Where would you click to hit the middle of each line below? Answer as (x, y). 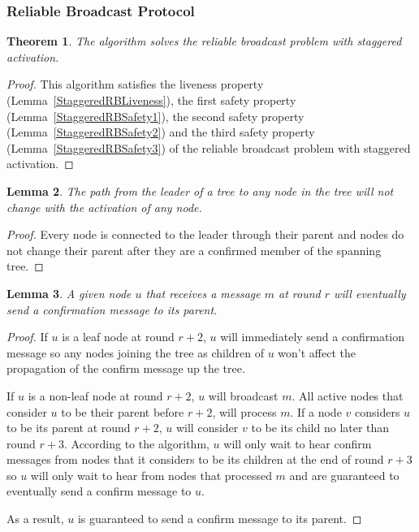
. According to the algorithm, (136, 443)
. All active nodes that (348, 395)
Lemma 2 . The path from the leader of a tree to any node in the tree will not (200, 190)
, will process (244, 411)
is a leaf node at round (118, 337)
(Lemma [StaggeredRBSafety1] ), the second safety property (156, 116)
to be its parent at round (69, 428)
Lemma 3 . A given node (69, 293)
